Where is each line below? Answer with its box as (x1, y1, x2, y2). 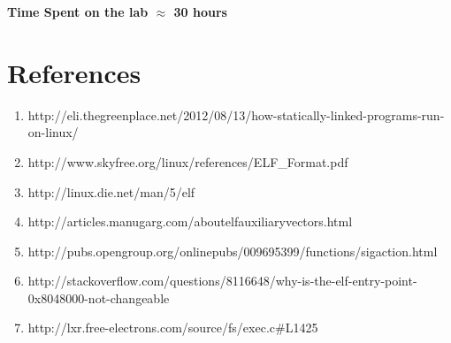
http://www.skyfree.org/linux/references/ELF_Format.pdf (27, 152, 348, 171)
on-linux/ (27, 123, 79, 141)
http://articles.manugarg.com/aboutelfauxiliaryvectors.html (27, 212, 353, 231)
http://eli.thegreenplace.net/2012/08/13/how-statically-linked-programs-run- (27, 105, 445, 124)
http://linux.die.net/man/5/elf (27, 182, 195, 201)
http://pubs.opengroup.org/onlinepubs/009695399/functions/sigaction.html (27, 241, 438, 260)
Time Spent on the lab (7, 3, 149, 20)
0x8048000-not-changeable (27, 288, 170, 307)
